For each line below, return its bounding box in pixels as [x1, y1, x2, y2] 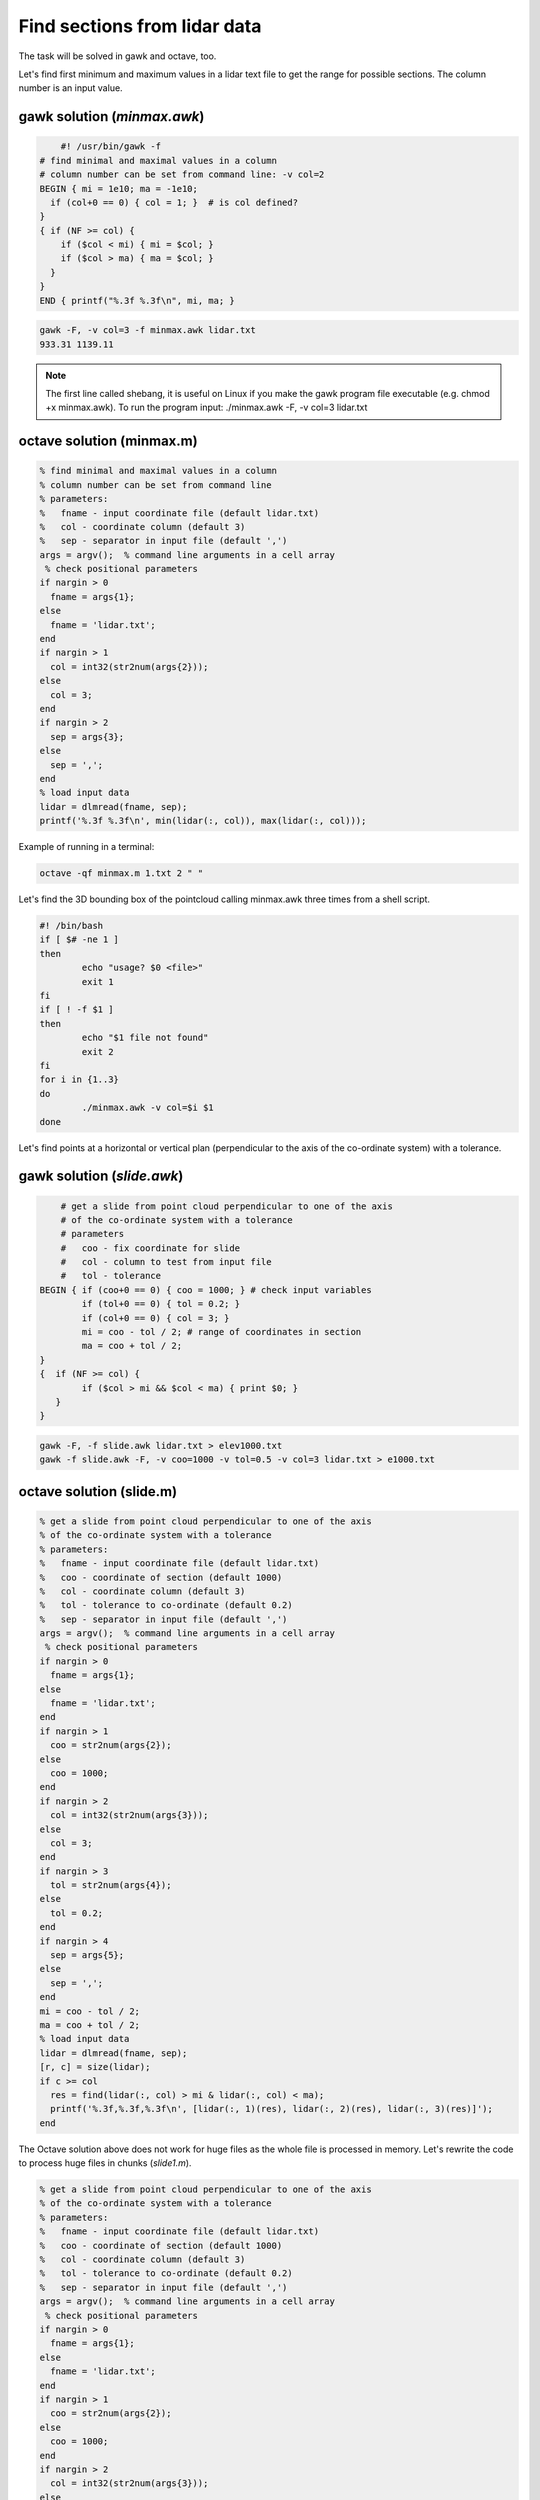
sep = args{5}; [50, 1950, 125, 1961]
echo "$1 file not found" [81, 1032, 209, 1044]
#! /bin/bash [39, 920, 104, 932]
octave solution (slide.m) [18, 1483, 178, 1500]
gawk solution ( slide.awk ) [18, 1168, 184, 1185]
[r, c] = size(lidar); [39, 2061, 151, 2073]
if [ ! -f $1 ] [39, 1004, 114, 1015]
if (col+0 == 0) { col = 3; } [81, 1312, 230, 1324]
